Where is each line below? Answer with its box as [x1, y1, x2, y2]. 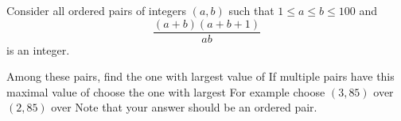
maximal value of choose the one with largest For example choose [6, 83, 325, 100]
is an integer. [6, 41, 70, 58]
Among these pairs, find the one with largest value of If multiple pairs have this [6, 68, 395, 85]
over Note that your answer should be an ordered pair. [51, 99, 317, 115]
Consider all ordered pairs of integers [6, 2, 186, 18]
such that [228, 2, 274, 18]
